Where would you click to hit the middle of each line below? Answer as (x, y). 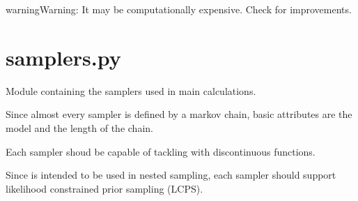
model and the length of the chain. (79, 127)
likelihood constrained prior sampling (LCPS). (104, 188)
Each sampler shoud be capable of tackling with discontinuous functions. (161, 151)
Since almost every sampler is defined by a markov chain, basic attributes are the (179, 114)
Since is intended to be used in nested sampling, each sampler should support (171, 175)
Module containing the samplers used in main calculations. (131, 90)
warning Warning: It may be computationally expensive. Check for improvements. (179, 9)
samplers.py (63, 57)
